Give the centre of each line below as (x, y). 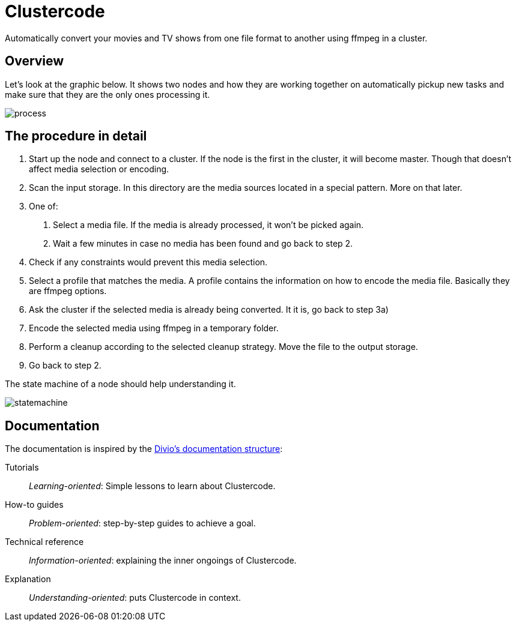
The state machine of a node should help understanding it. (120, 384)
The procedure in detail (76, 136)
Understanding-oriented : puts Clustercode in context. (135, 598)
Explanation (28, 579)
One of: (44, 206)
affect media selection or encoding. (99, 169)
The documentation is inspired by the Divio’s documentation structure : (144, 449)
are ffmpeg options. (68, 291)
